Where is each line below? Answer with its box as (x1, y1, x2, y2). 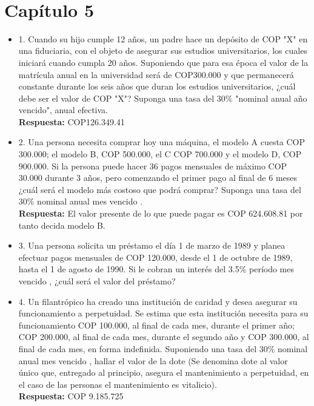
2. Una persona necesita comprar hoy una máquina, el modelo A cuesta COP (18, 136, 306, 148)
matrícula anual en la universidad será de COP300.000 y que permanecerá (18, 68, 294, 80)
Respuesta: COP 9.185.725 (18, 390, 124, 402)
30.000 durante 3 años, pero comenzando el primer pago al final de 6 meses (18, 171, 298, 184)
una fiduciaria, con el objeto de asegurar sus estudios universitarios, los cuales (18, 44, 307, 57)
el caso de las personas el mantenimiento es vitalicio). (18, 378, 217, 390)
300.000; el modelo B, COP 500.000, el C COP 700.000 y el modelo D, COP (18, 148, 302, 160)
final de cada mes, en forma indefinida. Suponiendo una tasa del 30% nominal (18, 342, 308, 355)
